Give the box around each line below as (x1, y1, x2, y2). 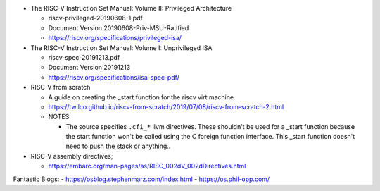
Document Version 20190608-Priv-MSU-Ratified (48, 23, 189, 32)
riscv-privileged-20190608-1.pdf (48, 14, 144, 23)
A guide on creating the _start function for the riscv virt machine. (48, 92, 236, 101)
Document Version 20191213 (48, 63, 131, 72)
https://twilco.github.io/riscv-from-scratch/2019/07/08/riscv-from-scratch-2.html (48, 102, 284, 111)
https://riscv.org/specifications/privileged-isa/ (48, 34, 182, 42)
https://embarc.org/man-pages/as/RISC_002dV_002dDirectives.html (48, 162, 246, 171)
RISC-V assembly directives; (30, 152, 113, 160)
